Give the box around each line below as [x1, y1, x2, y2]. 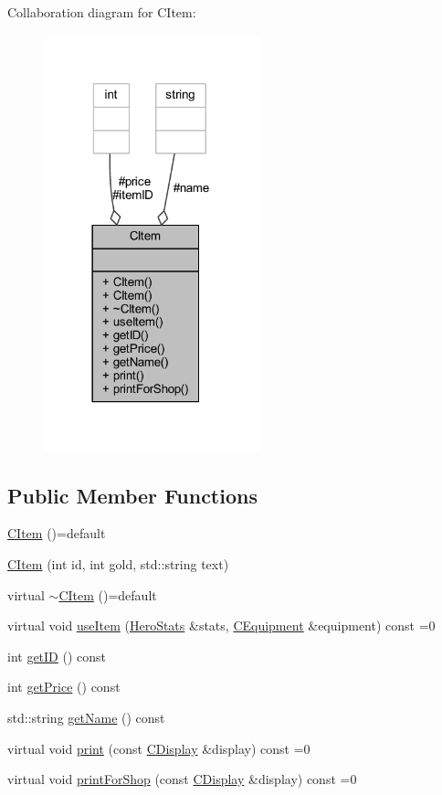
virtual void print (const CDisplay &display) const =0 [7, 738, 310, 758]
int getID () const [7, 646, 107, 665]
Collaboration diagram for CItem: [7, 3, 196, 21]
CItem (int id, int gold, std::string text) [7, 554, 229, 573]
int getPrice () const [7, 677, 121, 696]
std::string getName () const [7, 707, 165, 726]
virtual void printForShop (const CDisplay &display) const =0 [7, 769, 357, 789]
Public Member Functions [7, 481, 258, 509]
